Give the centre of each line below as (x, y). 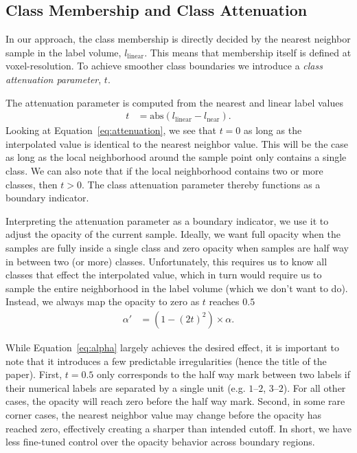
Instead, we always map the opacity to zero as (103, 301)
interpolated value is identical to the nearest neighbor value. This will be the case (177, 143)
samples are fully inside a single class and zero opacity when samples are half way (177, 247)
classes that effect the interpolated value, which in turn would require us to (164, 275)
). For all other (314, 387)
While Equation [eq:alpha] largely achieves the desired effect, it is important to (172, 347)
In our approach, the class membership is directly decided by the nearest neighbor (178, 39)
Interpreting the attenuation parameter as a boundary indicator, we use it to (167, 220)
